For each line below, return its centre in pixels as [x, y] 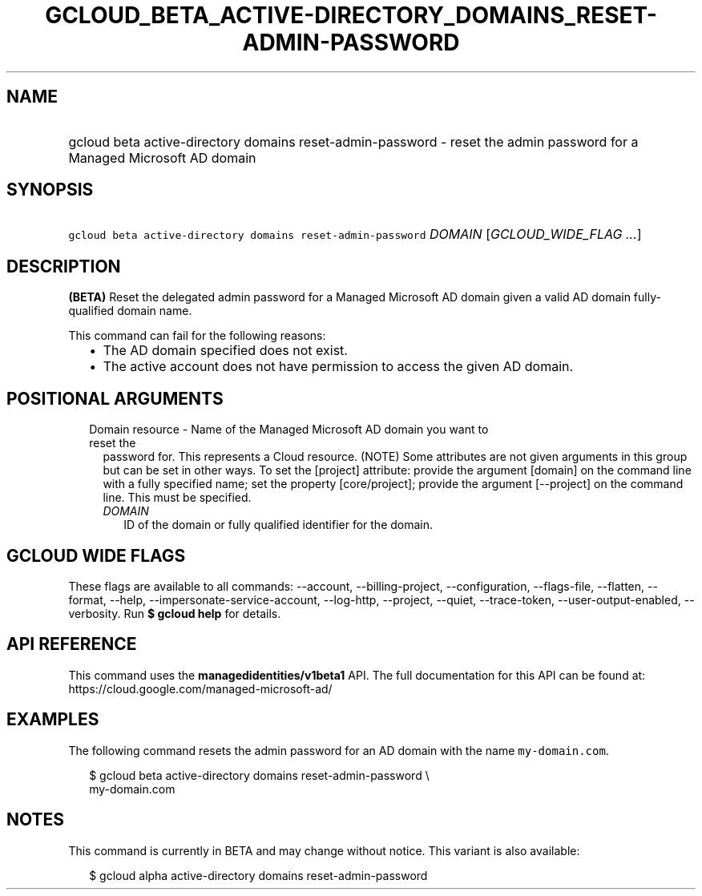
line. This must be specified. [177, 498]
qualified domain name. [130, 311]
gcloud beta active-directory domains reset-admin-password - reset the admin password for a [353, 141]
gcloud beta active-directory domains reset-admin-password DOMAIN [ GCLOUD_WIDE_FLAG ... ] [355, 234]
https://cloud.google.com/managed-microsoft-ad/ [200, 688]
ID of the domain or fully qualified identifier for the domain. [278, 525]
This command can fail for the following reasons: [197, 336]
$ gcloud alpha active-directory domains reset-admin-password [258, 875]
